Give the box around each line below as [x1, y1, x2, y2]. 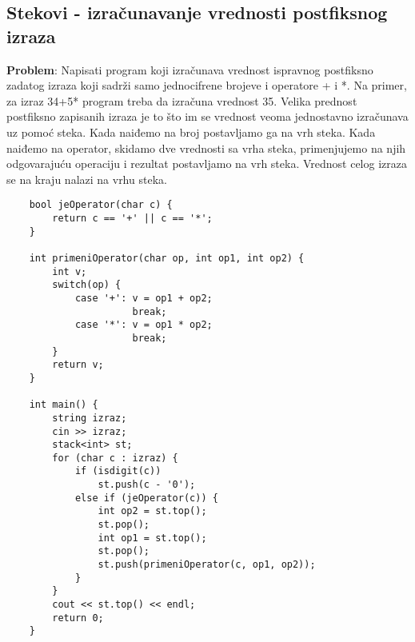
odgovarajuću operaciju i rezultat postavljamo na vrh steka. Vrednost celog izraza [6, 155, 407, 172]
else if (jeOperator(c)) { [74, 492, 218, 504]
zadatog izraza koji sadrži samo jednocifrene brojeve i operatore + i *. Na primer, [6, 77, 407, 94]
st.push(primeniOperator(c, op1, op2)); [98, 559, 316, 571]
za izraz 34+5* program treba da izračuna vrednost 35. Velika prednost [6, 92, 357, 109]
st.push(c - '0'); [98, 479, 196, 491]
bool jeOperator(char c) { [29, 199, 173, 211]
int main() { [29, 399, 98, 411]
